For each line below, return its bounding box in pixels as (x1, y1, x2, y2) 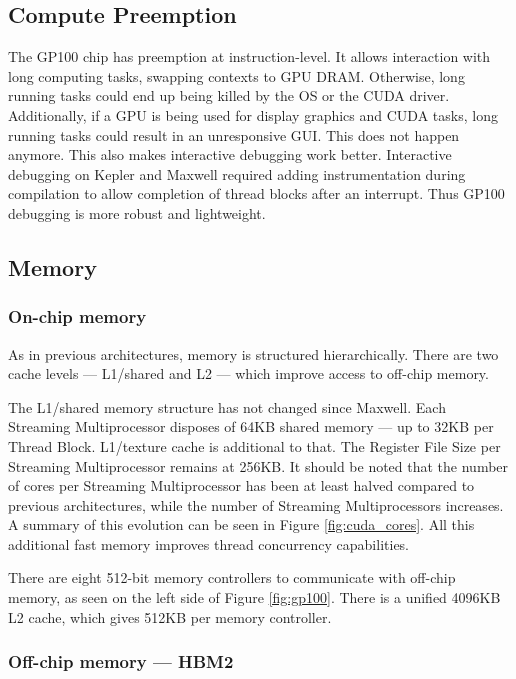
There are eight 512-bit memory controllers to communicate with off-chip (8, 567, 456, 588)
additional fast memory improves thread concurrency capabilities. (8, 533, 410, 554)
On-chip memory (8, 304, 147, 329)
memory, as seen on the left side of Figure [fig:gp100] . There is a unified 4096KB (8, 587, 501, 608)
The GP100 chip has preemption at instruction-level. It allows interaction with (8, 46, 491, 67)
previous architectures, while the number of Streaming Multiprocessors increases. (8, 494, 504, 515)
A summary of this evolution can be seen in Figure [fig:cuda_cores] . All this (8, 514, 475, 535)
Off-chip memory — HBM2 (8, 649, 234, 674)
